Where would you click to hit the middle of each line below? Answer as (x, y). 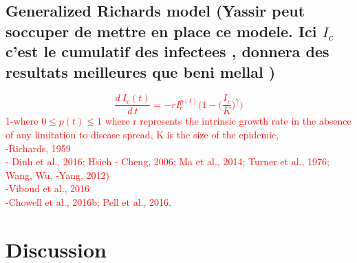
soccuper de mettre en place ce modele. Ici (161, 31)
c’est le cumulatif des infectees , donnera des (167, 51)
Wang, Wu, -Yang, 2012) (57, 175)
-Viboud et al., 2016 (48, 188)
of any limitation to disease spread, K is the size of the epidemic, (142, 135)
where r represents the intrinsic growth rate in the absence (228, 121)
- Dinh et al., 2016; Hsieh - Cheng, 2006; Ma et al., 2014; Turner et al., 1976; (167, 161)
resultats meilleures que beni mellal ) (141, 71)
